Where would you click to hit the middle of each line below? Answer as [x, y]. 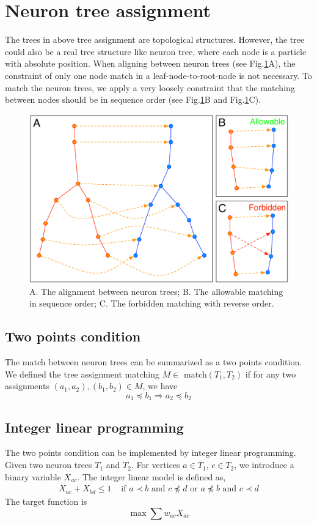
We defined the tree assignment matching [82, 374]
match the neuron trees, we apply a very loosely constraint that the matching [150, 87]
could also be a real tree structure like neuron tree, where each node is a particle [156, 51]
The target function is [46, 501]
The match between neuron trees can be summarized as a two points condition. [154, 362]
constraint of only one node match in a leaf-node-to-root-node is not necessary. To [158, 75]
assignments [27, 386]
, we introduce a [264, 465]
